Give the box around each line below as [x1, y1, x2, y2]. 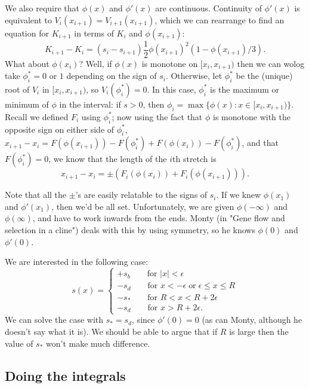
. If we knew [216, 188, 261, 201]
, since [132, 313, 155, 326]
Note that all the [5, 188, 67, 201]
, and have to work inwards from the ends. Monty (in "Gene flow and [32, 212, 285, 224]
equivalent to [5, 13, 52, 26]
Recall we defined [5, 110, 69, 123]
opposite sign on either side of [5, 123, 115, 135]
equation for [5, 26, 49, 39]
